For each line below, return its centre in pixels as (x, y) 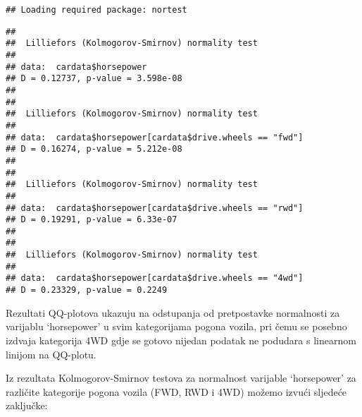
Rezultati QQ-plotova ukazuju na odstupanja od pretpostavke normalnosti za (173, 312)
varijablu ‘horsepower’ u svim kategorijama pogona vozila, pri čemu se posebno (176, 326)
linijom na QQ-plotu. (51, 354)
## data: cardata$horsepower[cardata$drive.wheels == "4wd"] (155, 278)
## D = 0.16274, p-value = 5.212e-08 (94, 149)
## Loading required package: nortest (96, 10)
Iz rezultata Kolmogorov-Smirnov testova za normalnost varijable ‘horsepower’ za (181, 378)
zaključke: (27, 405)
